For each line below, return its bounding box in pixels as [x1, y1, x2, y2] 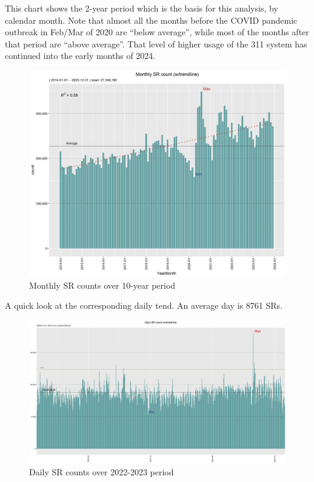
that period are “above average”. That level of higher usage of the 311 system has [5, 37, 307, 50]
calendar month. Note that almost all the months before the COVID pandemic [5, 13, 298, 26]
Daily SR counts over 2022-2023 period [29, 465, 174, 478]
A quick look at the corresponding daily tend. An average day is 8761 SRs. [5, 299, 282, 312]
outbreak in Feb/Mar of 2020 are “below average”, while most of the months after [5, 26, 309, 38]
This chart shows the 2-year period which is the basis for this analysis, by [5, 2, 278, 14]
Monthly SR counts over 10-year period [29, 278, 176, 291]
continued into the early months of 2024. [5, 49, 156, 62]
